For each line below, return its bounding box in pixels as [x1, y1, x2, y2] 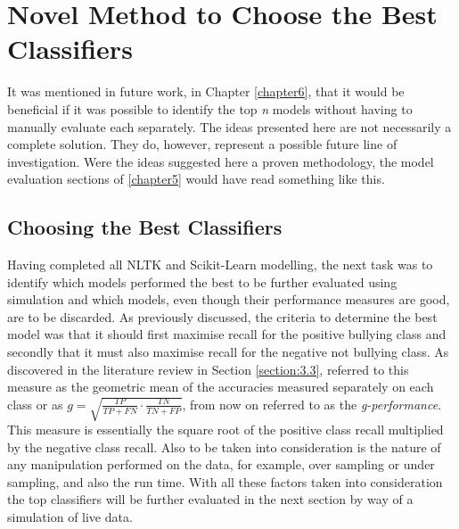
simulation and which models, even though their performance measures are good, [7, 290, 450, 309]
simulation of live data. [7, 508, 133, 526]
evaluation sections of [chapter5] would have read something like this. [7, 169, 385, 188]
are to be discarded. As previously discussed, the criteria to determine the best [7, 307, 438, 326]
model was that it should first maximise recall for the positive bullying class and [7, 325, 447, 343]
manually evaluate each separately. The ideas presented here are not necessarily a [7, 117, 452, 136]
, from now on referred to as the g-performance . [182, 394, 442, 413]
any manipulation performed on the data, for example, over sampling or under [7, 455, 435, 474]
